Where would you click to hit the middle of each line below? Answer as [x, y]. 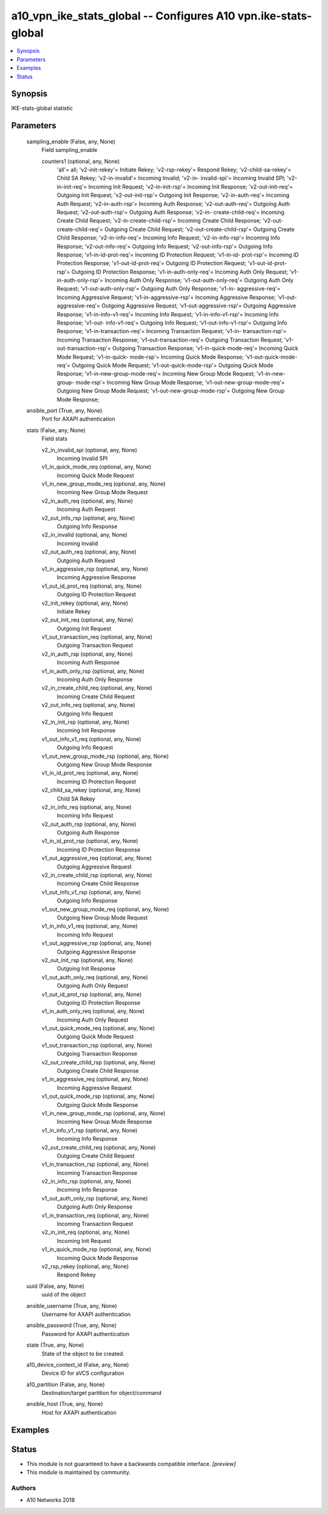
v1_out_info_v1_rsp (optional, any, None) [91, 892]
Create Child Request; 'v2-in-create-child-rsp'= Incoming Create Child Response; [159, 221]
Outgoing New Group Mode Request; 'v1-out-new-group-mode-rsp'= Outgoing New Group [171, 391]
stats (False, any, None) [56, 430]
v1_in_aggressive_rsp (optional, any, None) [95, 569]
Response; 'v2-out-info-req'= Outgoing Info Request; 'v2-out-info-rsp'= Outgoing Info [165, 246]
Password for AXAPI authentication [86, 1333]
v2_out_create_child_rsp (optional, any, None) [99, 1062]
